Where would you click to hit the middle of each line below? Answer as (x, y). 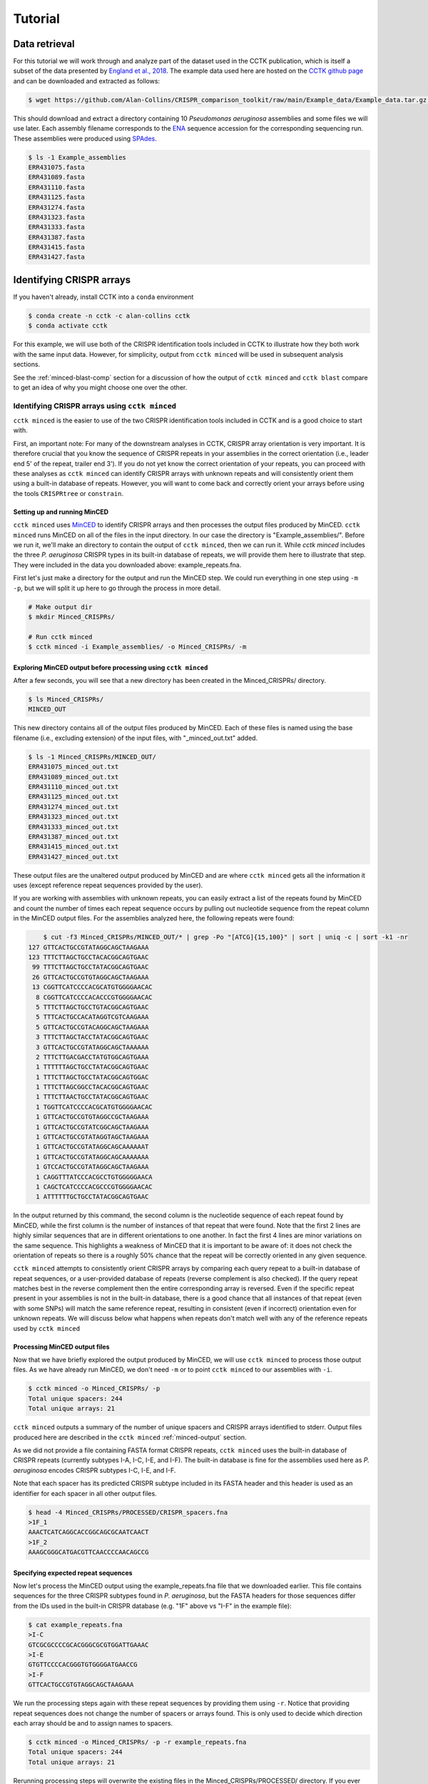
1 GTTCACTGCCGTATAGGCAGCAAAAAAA (92, 1157)
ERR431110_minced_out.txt (73, 786)
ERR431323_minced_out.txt (73, 817)
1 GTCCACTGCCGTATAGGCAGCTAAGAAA (92, 1167)
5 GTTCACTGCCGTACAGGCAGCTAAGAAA (92, 1027)
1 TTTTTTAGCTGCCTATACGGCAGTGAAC (92, 1067)
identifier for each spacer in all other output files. (85, 1493)
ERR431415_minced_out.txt (73, 847)
